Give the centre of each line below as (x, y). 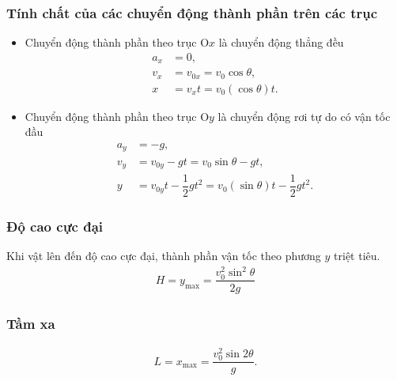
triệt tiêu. (357, 256)
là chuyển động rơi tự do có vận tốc (304, 116)
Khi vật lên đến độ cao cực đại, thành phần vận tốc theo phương (164, 256)
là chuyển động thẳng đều (281, 42)
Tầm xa (31, 323)
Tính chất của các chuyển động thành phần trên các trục (192, 12)
